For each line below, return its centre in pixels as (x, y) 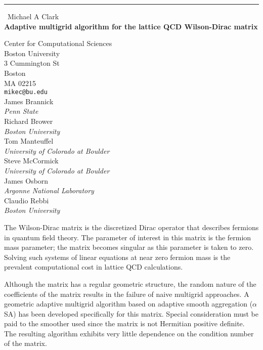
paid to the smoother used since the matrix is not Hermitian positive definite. (124, 323)
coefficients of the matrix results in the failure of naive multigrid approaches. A (127, 294)
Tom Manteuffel (29, 141)
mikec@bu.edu (26, 92)
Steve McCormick (31, 161)
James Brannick (29, 101)
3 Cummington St (32, 63)
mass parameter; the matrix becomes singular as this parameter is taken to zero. (129, 247)
